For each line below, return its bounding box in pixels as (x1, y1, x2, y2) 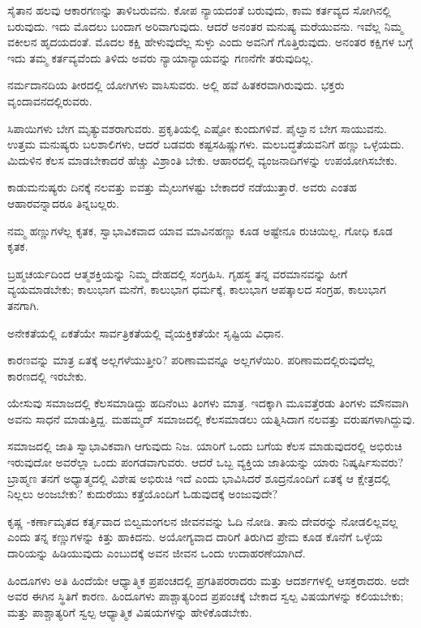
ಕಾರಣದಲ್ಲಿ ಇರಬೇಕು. (7, 367, 88, 384)
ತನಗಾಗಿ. (7, 296, 40, 313)
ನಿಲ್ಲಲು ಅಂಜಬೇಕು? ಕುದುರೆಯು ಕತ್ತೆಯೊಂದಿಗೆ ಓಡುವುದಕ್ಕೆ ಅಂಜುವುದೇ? (7, 485, 278, 502)
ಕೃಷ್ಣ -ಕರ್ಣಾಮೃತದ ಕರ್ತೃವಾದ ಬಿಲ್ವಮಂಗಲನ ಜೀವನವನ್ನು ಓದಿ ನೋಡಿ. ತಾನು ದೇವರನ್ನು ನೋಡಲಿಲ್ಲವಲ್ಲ (7, 512, 398, 529)
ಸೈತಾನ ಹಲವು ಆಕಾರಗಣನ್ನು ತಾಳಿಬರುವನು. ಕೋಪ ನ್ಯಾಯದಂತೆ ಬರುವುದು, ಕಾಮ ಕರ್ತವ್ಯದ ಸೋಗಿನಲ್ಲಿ (7, 2, 391, 18)
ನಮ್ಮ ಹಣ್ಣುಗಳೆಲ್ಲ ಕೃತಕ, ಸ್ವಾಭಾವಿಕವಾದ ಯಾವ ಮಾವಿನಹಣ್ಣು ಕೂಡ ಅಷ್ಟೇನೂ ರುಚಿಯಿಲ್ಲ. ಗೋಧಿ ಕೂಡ (7, 222, 393, 239)
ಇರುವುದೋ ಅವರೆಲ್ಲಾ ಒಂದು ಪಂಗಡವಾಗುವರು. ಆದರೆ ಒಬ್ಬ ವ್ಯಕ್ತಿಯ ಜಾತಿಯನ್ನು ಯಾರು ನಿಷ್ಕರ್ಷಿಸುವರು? (7, 454, 404, 471)
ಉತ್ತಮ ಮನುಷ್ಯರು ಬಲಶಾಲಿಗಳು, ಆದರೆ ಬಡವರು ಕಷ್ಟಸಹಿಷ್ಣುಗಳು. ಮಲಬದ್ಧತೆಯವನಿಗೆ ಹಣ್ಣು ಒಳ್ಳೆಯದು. (7, 135, 405, 153)
